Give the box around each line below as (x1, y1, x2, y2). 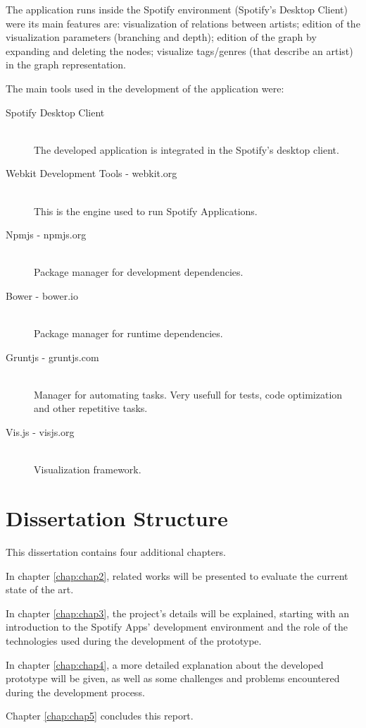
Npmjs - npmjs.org (6, 227, 87, 242)
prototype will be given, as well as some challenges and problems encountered (6, 671, 340, 686)
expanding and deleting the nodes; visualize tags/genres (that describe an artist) (6, 43, 353, 58)
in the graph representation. (6, 57, 126, 72)
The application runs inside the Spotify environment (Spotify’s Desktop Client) (6, 2, 348, 16)
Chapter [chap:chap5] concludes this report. (6, 708, 194, 723)
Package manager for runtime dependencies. (34, 326, 223, 341)
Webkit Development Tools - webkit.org (6, 166, 177, 181)
